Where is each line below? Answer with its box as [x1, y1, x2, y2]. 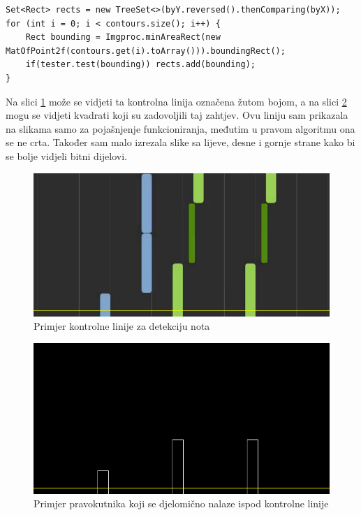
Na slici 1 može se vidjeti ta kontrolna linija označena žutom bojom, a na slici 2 [6, 94, 347, 108]
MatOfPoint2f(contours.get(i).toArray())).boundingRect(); [6, 45, 286, 56]
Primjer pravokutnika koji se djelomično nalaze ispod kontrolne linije [34, 496, 329, 511]
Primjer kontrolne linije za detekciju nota [34, 319, 210, 333]
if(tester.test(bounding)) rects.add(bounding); [25, 59, 256, 70]
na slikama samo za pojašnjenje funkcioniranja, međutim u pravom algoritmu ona [6, 121, 355, 136]
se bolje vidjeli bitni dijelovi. [6, 148, 127, 163]
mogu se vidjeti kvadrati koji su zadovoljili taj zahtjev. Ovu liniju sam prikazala [6, 108, 348, 122]
